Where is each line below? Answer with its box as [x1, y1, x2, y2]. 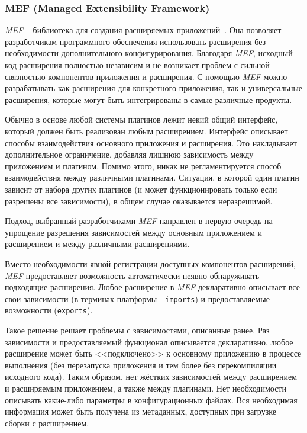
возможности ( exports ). [5, 304, 93, 316]
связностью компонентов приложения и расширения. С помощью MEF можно [5, 70, 287, 82]
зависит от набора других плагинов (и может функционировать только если [5, 182, 277, 195]
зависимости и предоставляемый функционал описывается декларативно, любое [5, 335, 293, 348]
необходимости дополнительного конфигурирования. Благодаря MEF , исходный [5, 47, 293, 59]
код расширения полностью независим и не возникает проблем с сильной [5, 59, 270, 70]
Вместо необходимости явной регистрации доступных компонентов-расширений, [5, 257, 296, 270]
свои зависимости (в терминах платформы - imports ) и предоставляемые [5, 292, 270, 304]
